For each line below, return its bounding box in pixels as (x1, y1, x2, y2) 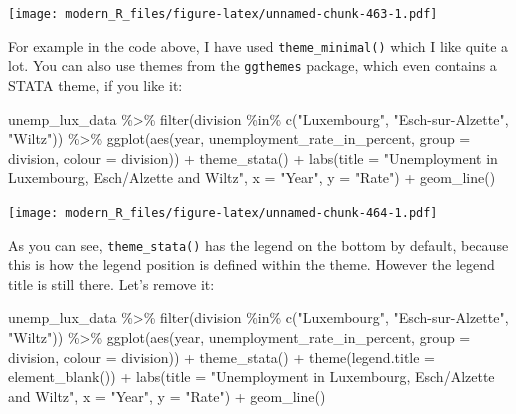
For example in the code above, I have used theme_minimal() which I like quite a (8, 35, 509, 56)
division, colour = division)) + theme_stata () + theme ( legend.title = (8, 346, 435, 367)
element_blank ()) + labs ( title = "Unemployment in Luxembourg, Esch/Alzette (8, 366, 495, 387)
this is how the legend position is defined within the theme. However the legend (8, 254, 495, 275)
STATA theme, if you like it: (8, 74, 183, 95)
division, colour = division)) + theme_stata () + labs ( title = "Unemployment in (8, 147, 498, 168)
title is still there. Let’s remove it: (8, 273, 215, 294)
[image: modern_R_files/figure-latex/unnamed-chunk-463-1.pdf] (8, 7, 438, 21)
